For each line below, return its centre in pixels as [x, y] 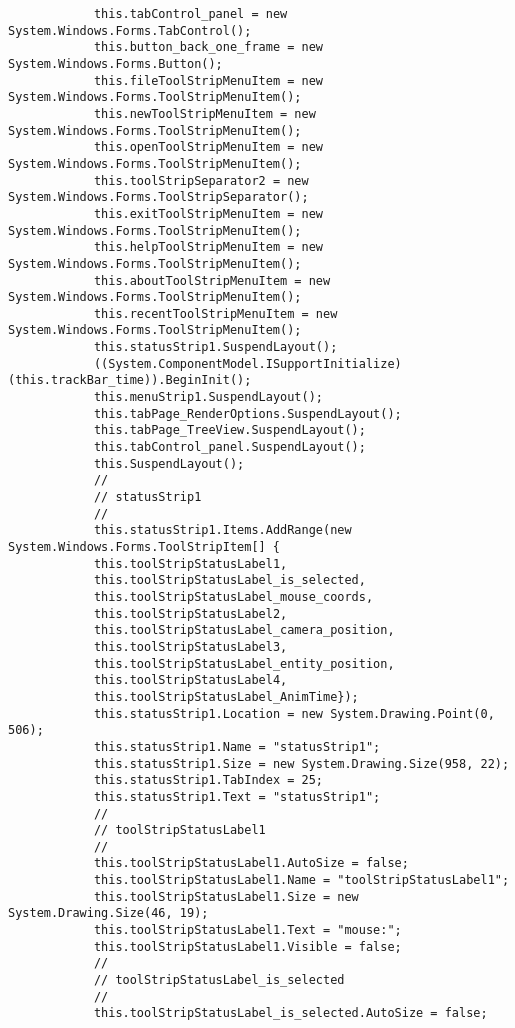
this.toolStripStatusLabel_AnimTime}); [226, 696]
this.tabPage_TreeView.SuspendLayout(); [229, 430]
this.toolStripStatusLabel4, [190, 680]
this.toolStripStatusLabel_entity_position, [244, 663]
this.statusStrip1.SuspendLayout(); [215, 347]
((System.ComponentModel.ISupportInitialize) [247, 363]
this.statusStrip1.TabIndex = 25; [208, 780]
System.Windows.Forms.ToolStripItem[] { [144, 547]
